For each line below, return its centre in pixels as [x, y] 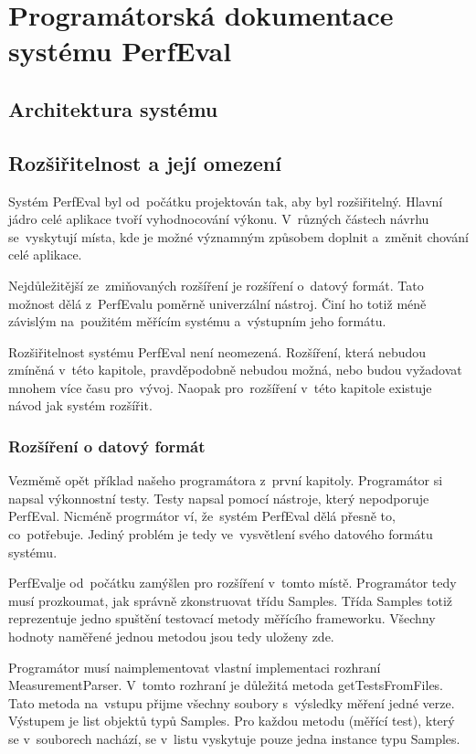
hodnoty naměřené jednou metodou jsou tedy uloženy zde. [171, 637]
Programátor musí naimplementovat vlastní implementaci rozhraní [195, 667]
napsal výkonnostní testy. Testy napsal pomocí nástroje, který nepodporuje [219, 498]
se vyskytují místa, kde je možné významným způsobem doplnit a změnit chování [238, 236]
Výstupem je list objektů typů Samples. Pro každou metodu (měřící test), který [232, 721]
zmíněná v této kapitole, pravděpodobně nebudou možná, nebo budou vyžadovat [235, 370]
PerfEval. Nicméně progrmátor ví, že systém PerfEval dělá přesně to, [202, 516]
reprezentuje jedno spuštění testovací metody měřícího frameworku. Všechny [222, 618]
